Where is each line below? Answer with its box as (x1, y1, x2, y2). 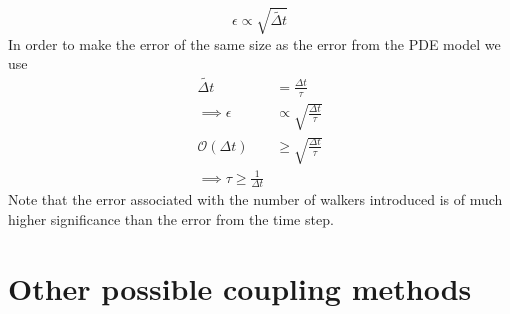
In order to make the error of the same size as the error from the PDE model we (8, 33, 501, 54)
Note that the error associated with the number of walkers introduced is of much (8, 189, 503, 210)
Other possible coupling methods (8, 267, 472, 308)
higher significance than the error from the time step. (8, 208, 334, 229)
